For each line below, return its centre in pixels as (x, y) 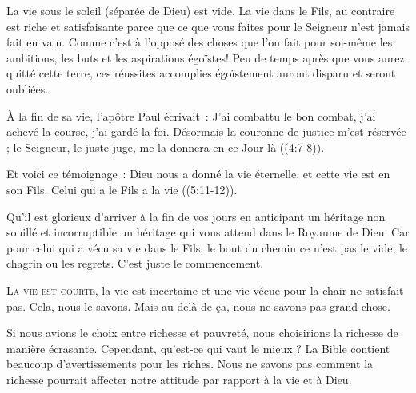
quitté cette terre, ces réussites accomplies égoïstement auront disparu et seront (201, 73)
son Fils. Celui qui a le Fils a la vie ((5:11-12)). (122, 189)
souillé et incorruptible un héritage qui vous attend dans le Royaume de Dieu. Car (208, 232)
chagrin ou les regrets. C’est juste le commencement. (135, 263)
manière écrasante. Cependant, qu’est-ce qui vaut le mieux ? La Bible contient (198, 348)
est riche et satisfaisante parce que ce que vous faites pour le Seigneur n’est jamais (208, 26)
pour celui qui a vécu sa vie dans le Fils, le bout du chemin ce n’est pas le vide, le (207, 247)
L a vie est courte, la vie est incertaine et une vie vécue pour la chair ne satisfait (205, 290)
